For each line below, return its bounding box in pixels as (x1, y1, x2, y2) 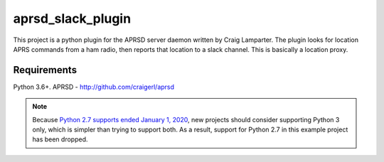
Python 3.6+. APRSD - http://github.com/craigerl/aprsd (13, 82, 174, 91)
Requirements (13, 64, 78, 76)
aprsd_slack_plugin (13, 11, 132, 26)
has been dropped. (32, 135, 88, 144)
